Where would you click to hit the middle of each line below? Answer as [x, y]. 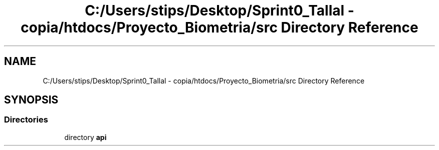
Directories [26, 120]
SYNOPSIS [31, 100]
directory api [85, 137]
